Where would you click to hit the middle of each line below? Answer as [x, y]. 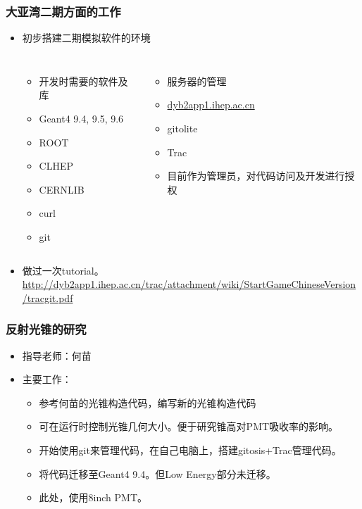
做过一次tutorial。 [63, 270]
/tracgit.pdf [48, 297]
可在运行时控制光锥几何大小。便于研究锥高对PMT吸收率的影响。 [189, 426]
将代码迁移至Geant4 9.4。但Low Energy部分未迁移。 [157, 473]
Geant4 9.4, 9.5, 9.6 [81, 118]
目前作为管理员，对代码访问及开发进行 [256, 176]
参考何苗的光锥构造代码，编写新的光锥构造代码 [148, 402]
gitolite [182, 128]
